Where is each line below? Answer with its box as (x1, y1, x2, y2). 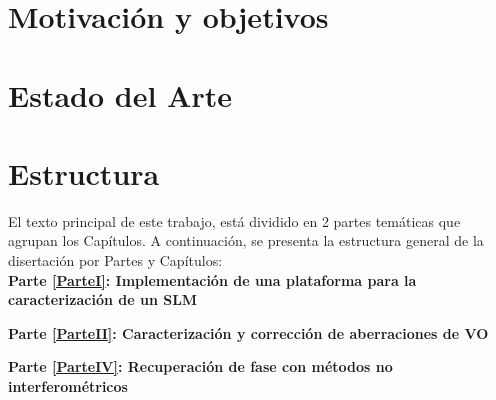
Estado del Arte (8, 74, 232, 115)
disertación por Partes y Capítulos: (8, 250, 223, 271)
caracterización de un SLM (8, 289, 198, 310)
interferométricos (8, 376, 128, 397)
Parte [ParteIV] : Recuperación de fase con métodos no (8, 356, 393, 377)
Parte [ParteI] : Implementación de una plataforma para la (8, 269, 417, 290)
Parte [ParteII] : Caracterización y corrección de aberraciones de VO (8, 322, 489, 343)
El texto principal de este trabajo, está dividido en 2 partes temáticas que (8, 210, 461, 231)
